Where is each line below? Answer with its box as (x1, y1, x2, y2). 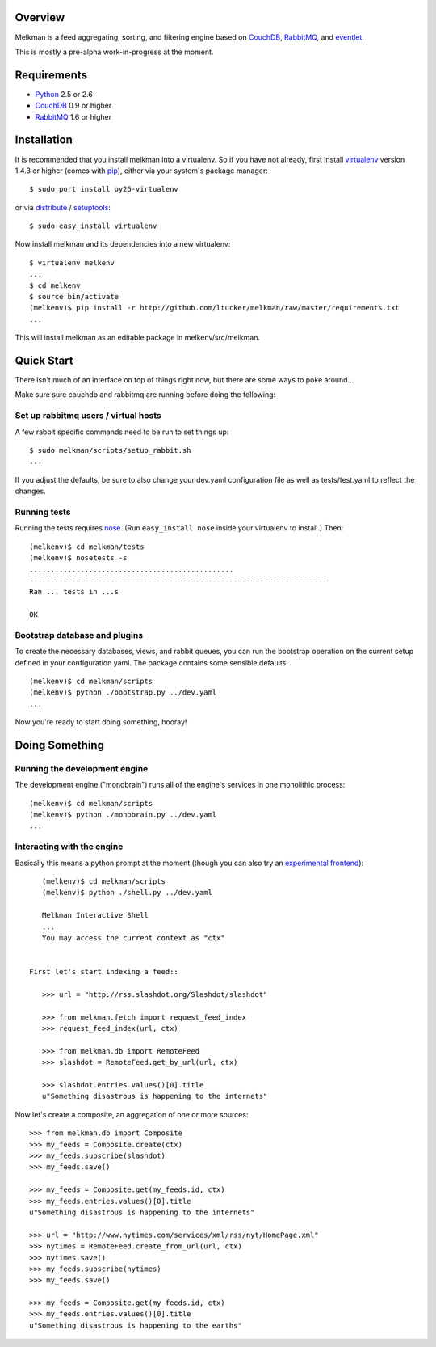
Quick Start (15, 354, 73, 367)
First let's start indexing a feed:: (29, 967, 179, 977)
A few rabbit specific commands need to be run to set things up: (15, 427, 229, 437)
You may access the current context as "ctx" (41, 933, 225, 942)
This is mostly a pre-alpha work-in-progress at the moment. (15, 47, 214, 57)
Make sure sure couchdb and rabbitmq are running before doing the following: (15, 390, 276, 399)
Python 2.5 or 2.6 (35, 89, 93, 99)
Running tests (15, 506, 71, 517)
